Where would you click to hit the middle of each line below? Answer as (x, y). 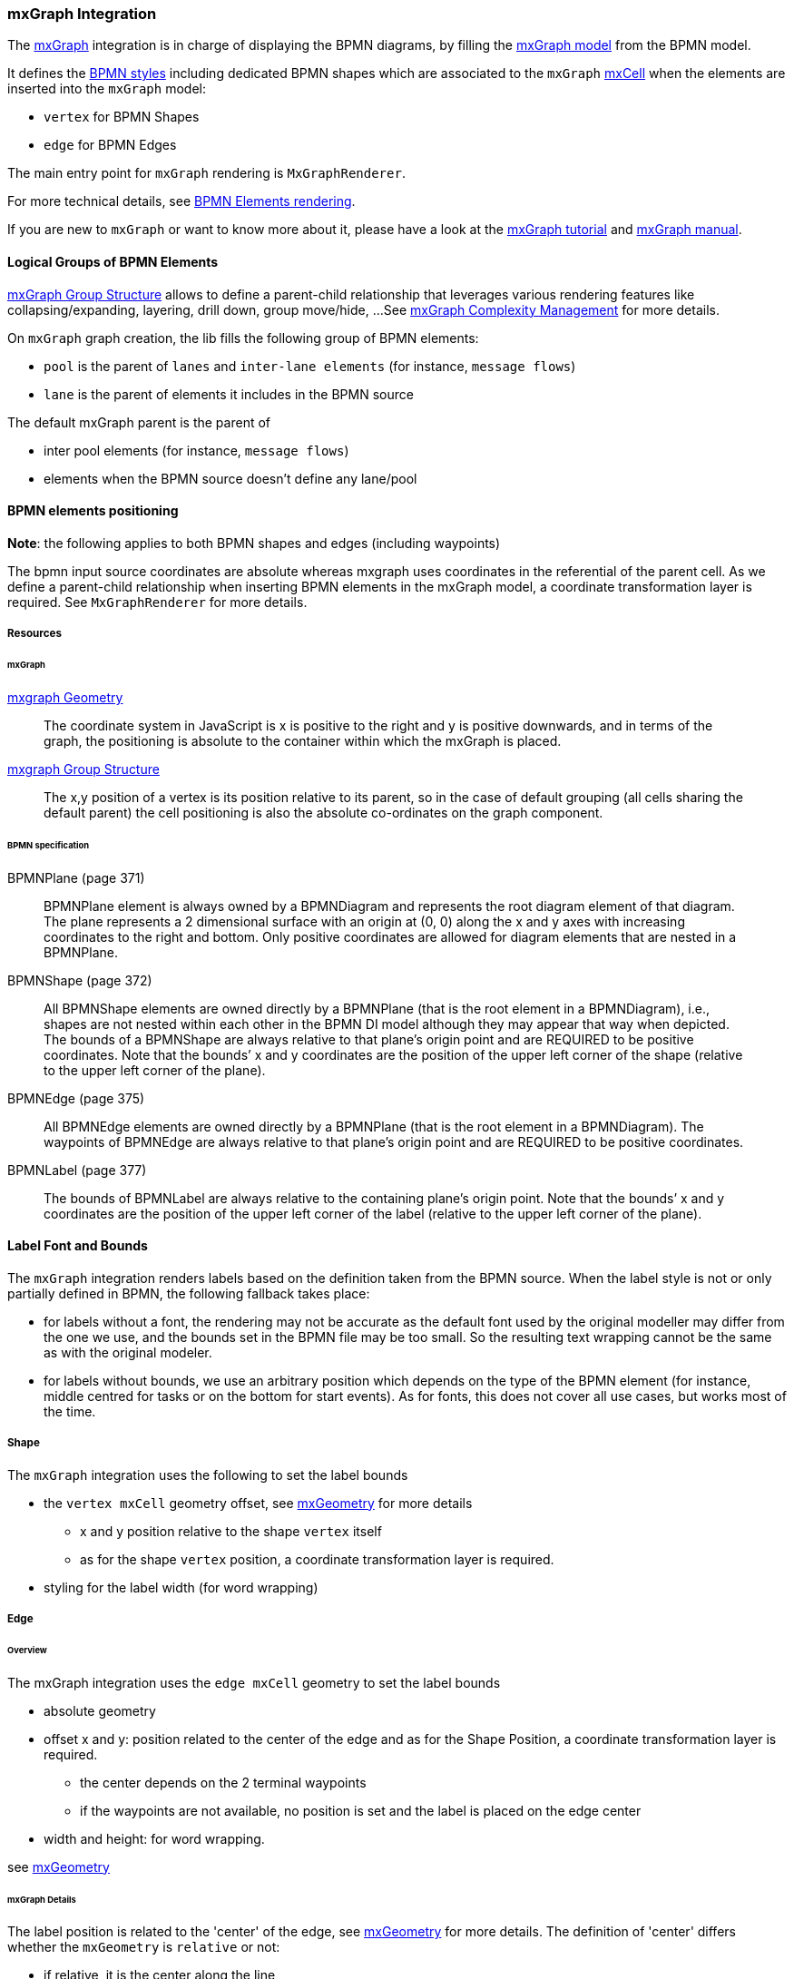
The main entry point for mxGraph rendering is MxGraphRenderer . (206, 173)
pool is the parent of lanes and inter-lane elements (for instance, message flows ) (310, 366)
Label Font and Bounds (78, 1246)
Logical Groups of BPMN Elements (113, 261)
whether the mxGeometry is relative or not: (144, 1947)
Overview (27, 1650)
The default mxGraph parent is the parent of (139, 422)
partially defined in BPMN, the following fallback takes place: (189, 1293)
